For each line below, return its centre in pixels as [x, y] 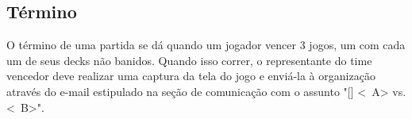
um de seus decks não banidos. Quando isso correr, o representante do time [189, 60]
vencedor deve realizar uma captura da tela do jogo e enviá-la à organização [191, 76]
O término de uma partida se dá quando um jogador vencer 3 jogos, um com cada [206, 45]
